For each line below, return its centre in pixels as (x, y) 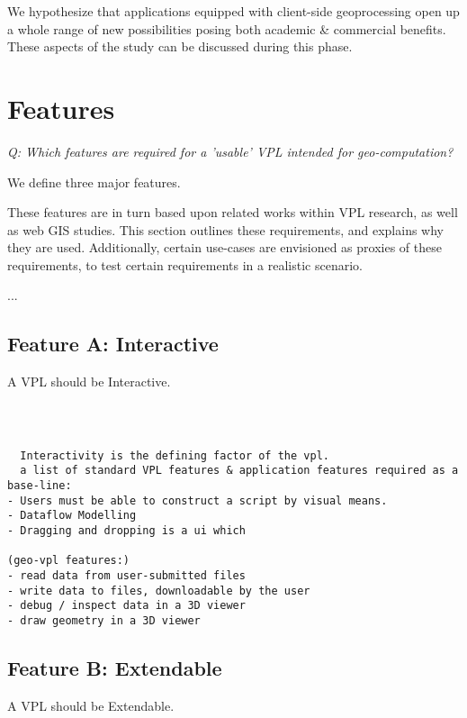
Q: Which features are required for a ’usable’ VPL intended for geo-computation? (230, 151)
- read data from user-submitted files (126, 576)
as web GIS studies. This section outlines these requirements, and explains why (226, 229)
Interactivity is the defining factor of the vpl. (175, 455)
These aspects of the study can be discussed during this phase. (180, 46)
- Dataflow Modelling (72, 516)
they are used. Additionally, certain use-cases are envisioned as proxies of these (225, 247)
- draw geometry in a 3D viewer (104, 621)
